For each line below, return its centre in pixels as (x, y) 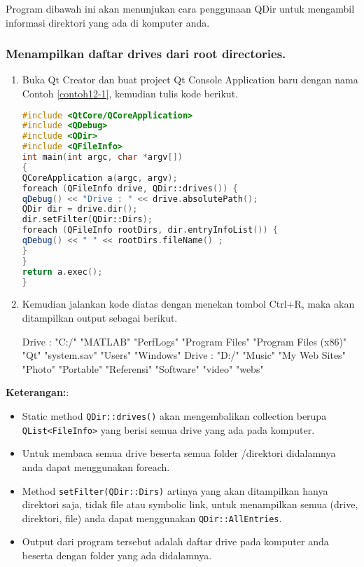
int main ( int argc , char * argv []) (102, 157)
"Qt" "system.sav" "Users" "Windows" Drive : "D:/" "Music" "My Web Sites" (184, 355)
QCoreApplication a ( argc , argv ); (100, 178)
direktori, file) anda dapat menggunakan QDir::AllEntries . (152, 518)
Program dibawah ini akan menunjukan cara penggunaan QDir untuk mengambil (180, 8)
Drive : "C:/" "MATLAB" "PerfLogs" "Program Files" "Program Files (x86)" (184, 341)
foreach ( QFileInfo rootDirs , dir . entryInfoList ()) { (150, 230)
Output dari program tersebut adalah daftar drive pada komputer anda (175, 541)
